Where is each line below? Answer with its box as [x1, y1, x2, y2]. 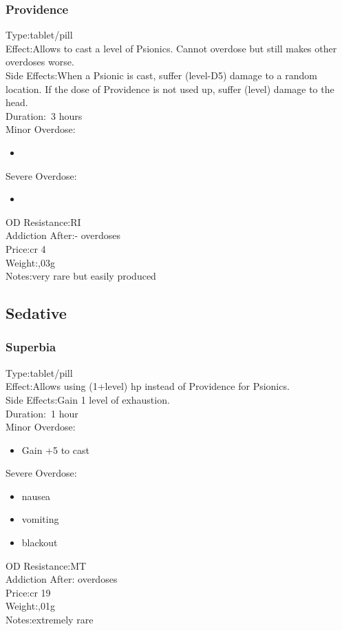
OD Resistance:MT [6, 558, 87, 572]
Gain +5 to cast [21, 442, 89, 457]
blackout [21, 535, 58, 550]
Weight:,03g [6, 255, 55, 269]
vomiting [21, 512, 59, 526]
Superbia [6, 338, 56, 355]
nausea [21, 488, 51, 503]
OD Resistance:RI [6, 214, 81, 229]
